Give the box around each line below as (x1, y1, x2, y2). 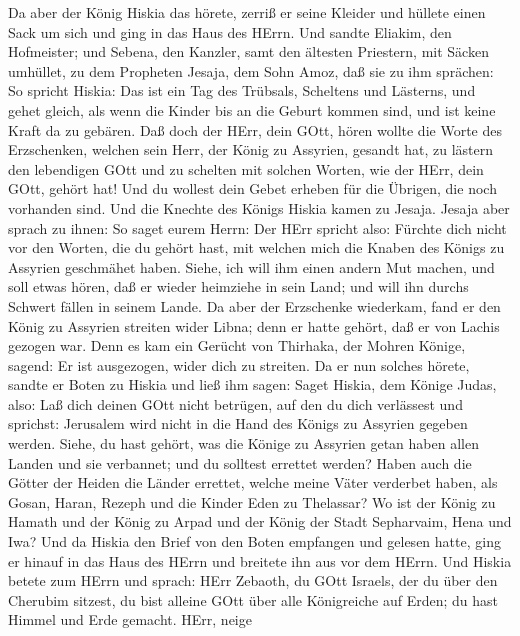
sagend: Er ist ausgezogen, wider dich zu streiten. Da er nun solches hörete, (8, 354, 470, 375)
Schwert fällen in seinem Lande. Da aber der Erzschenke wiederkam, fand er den (8, 295, 501, 316)
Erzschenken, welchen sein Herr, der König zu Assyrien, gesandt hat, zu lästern (8, 139, 494, 160)
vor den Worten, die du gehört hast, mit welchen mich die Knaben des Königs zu (8, 237, 505, 258)
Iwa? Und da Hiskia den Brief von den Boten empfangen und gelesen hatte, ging (8, 531, 501, 552)
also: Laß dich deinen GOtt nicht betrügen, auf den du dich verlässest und (8, 393, 463, 414)
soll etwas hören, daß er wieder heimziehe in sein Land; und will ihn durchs (8, 276, 469, 297)
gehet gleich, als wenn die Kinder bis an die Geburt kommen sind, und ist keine (8, 99, 496, 120)
